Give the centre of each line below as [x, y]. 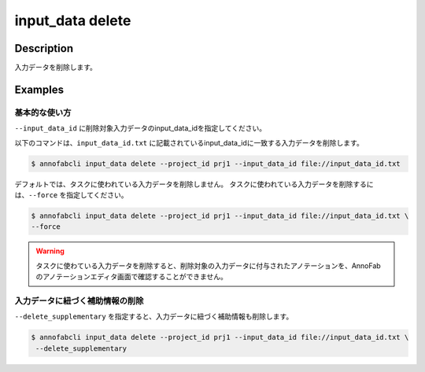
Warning [50, 251]
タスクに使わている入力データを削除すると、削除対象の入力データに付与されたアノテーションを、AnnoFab [208, 265]
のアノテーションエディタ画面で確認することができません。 [132, 277]
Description [44, 48]
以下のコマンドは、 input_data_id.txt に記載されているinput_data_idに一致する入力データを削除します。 [189, 142]
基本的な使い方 [43, 112]
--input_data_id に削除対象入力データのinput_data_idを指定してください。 [140, 128]
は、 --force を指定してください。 [72, 195]
